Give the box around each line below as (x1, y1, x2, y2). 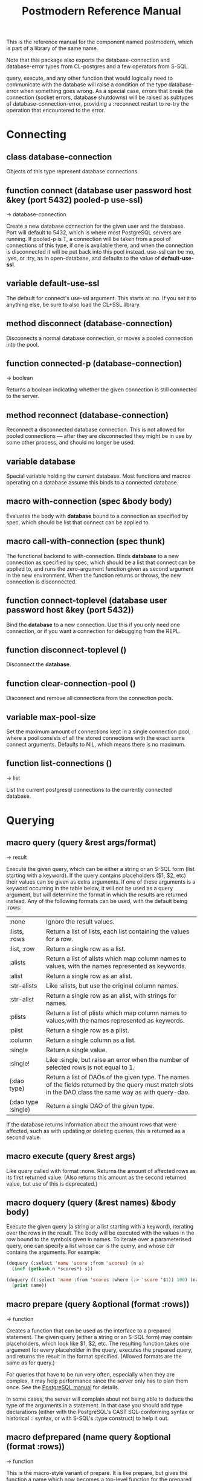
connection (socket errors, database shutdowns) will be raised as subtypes (6, 94, 194, 101)
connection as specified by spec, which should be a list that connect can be (6, 559, 196, 566)
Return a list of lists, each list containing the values (46, 927, 190, 936)
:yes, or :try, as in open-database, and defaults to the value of (6, 255, 160, 262)
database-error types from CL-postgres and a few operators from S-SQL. (6, 63, 189, 70)
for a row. (46, 934, 74, 943)
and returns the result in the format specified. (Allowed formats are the (6, 1352, 182, 1360)
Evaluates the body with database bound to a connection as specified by (6, 512, 188, 519)
